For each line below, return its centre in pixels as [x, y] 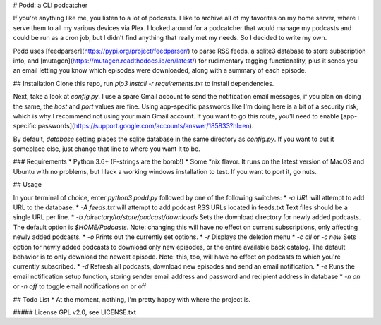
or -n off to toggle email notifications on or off [80, 286]
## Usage [28, 185]
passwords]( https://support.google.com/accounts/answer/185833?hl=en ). [146, 126]
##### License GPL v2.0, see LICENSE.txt [75, 312]
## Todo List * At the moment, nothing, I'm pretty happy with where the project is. [132, 299]
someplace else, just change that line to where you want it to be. [107, 149]
